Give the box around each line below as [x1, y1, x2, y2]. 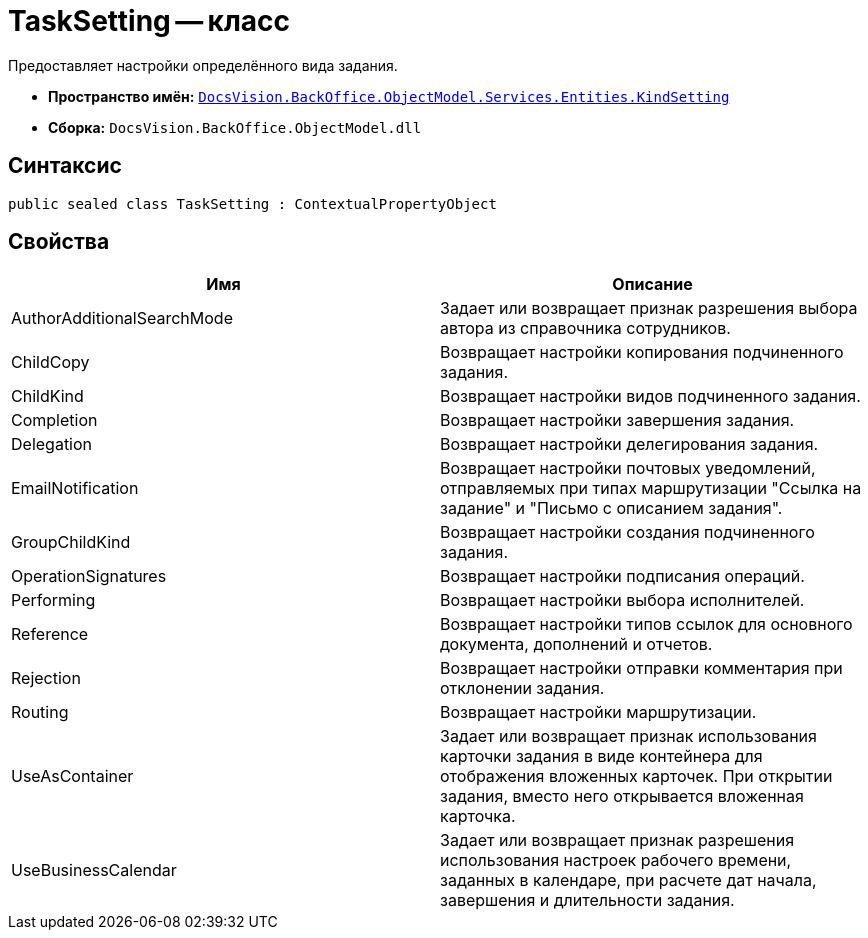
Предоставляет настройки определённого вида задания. [8, 56, 398, 74]
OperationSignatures [11, 566, 167, 587]
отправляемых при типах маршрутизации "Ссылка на [440, 478, 862, 499]
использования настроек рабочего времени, [440, 850, 792, 871]
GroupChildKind [11, 532, 131, 553]
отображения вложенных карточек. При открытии [440, 766, 833, 787]
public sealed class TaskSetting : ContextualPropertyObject [8, 195, 497, 212]
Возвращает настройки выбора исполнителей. [440, 590, 805, 611]
